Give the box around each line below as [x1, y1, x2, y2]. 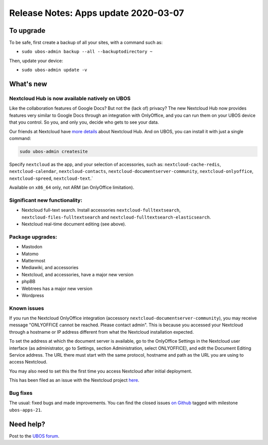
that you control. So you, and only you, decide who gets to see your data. [9, 119, 159, 125]
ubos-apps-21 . [9, 407, 42, 413]
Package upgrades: [9, 233, 57, 240]
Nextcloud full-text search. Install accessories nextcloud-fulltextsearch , [21, 207, 181, 213]
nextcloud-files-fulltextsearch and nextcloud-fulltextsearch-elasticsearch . [21, 214, 211, 220]
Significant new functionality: [9, 197, 83, 204]
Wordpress [21, 292, 44, 298]
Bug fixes [9, 389, 33, 396]
